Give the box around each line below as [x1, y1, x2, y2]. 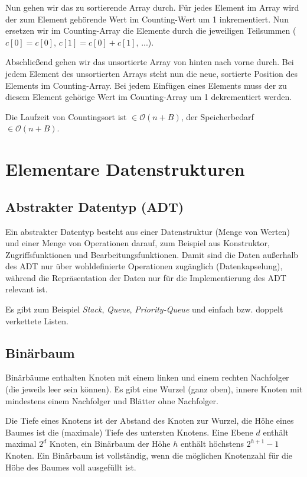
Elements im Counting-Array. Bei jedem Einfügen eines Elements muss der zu [5, 79, 287, 91]
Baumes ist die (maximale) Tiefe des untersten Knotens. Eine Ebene [5, 426, 253, 438]
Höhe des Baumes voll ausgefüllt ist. [5, 460, 136, 473]
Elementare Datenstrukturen [5, 157, 245, 181]
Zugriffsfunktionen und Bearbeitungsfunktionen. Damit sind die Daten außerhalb [5, 248, 299, 260]
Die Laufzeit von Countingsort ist [5, 110, 127, 123]
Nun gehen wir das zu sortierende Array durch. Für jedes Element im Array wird [5, 1, 299, 13]
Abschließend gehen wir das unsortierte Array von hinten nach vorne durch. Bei [5, 56, 294, 68]
